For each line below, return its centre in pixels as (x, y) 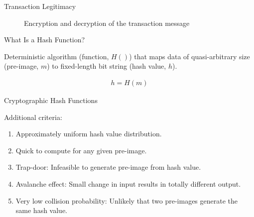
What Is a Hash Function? (45, 40)
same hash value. (41, 210)
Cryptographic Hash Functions (51, 100)
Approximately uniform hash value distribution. (89, 134)
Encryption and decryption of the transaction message (107, 23)
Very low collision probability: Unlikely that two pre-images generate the (127, 200)
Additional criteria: (33, 117)
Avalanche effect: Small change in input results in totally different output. (128, 183)
